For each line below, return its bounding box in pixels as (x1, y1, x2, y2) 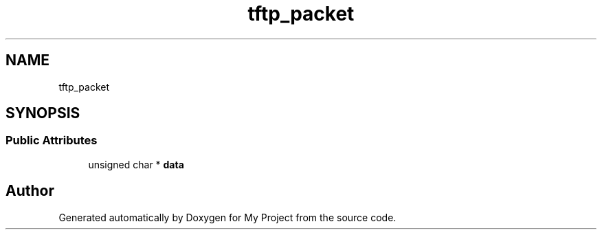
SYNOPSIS (5, 104, 80, 122)
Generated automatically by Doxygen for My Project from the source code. (58, 211, 397, 223)
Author (5, 182, 54, 200)
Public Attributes (5, 133, 98, 148)
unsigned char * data (88, 158, 184, 170)
